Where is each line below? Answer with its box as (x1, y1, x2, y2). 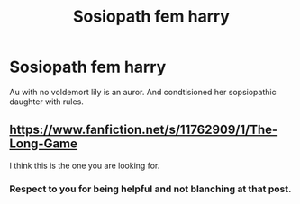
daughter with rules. (9, 96, 84, 107)
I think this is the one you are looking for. (9, 160, 160, 171)
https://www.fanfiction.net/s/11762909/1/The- (9, 122, 278, 137)
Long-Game (9, 137, 78, 152)
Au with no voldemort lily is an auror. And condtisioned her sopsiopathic (9, 86, 277, 97)
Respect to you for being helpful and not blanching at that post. (9, 182, 292, 195)
